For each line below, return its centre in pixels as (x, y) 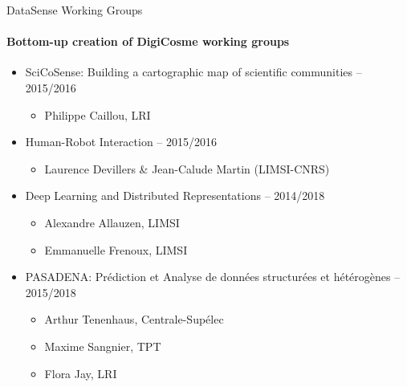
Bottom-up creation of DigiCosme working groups (148, 41)
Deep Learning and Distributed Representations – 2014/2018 (175, 196)
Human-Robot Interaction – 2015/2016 (121, 142)
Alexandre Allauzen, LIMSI (112, 222)
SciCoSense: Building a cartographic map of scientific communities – (193, 72)
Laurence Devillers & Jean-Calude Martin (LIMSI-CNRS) (187, 168)
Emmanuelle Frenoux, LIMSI (116, 249)
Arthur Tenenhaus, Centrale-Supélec (134, 319)
